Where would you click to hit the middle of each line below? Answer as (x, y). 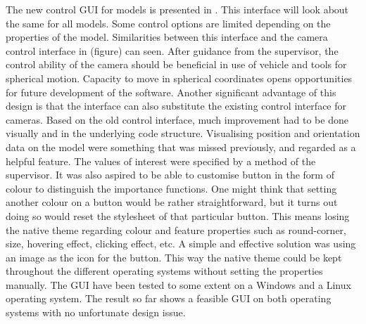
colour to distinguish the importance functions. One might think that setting (171, 188)
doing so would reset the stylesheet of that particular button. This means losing (178, 215)
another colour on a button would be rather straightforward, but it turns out (172, 202)
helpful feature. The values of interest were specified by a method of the (161, 161)
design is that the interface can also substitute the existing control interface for (176, 106)
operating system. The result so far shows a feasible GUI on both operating (169, 298)
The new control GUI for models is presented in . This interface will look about (177, 9)
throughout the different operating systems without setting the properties (164, 271)
